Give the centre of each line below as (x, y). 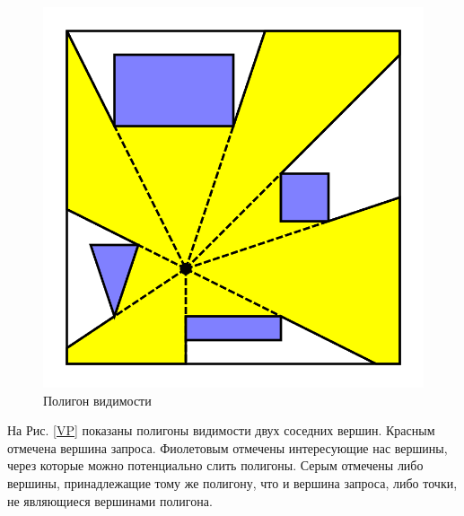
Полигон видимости (97, 400)
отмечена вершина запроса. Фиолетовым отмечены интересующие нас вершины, (228, 447)
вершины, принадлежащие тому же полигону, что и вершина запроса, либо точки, (232, 482)
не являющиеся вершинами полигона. (110, 500)
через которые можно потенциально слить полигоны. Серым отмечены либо (215, 465)
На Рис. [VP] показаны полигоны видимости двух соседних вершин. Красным (221, 430)
